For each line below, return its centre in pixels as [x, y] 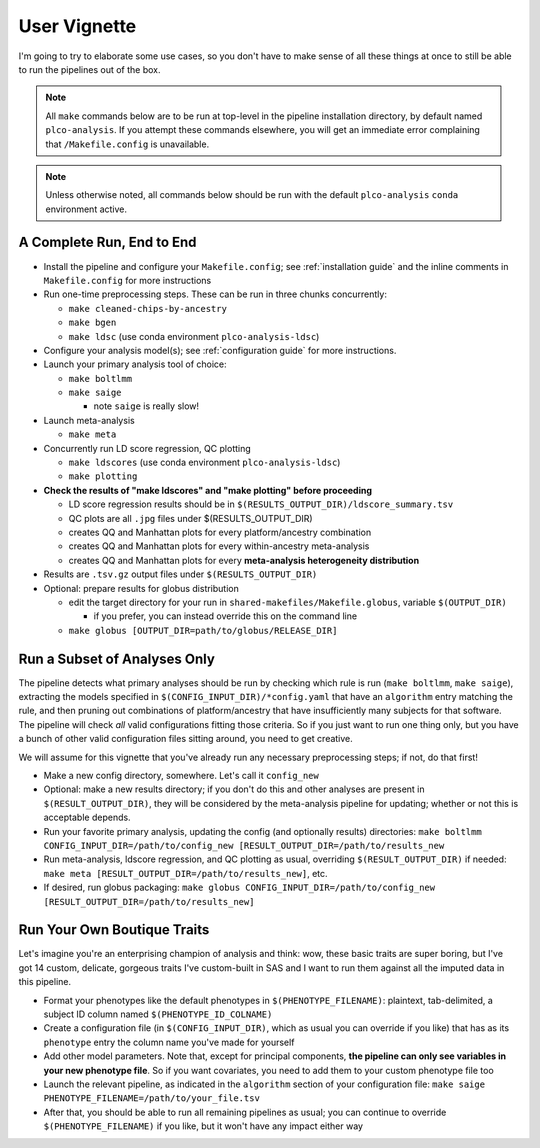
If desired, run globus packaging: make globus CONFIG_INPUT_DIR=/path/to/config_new [239, 887]
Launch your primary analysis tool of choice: [135, 364]
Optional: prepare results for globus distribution [141, 588]
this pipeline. [45, 982]
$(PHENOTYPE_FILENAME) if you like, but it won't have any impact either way [203, 1126]
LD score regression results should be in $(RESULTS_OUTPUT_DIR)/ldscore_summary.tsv [261, 504]
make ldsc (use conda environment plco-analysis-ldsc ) [194, 336]
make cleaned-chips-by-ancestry [147, 308]
